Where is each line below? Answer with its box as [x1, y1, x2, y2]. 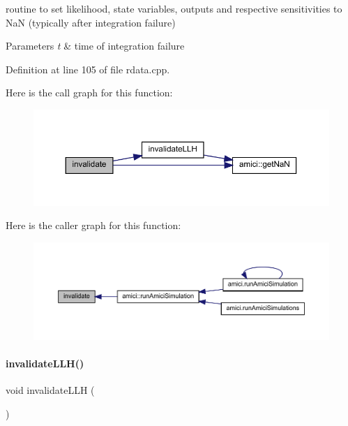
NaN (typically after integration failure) [6, 15, 176, 29]
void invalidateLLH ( [6, 383, 95, 397]
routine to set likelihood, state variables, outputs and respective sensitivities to [6, 1, 342, 15]
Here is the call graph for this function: [6, 85, 173, 100]
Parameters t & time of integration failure [6, 38, 185, 53]
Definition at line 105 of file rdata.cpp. [6, 61, 170, 76]
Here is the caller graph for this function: [6, 218, 181, 233]
